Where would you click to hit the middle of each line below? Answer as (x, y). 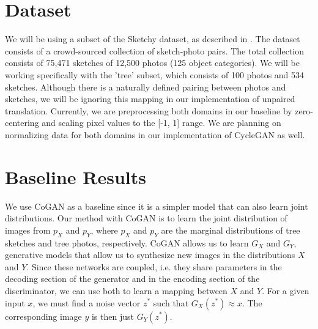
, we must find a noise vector (87, 302)
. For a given (286, 290)
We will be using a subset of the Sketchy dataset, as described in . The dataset (153, 39)
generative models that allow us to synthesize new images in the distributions (150, 255)
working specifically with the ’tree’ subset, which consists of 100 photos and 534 (155, 74)
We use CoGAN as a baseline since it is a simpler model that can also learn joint (157, 206)
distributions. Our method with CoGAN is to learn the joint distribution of (146, 218)
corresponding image (43, 316)
